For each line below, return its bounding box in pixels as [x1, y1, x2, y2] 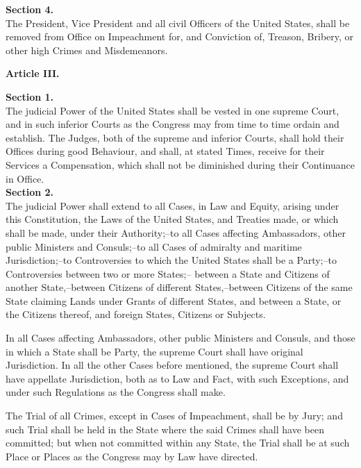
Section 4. [6, 2, 54, 16]
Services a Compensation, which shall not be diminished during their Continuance [6, 157, 355, 172]
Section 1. [6, 89, 54, 103]
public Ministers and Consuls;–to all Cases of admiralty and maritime [6, 239, 302, 253]
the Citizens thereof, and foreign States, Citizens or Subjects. [6, 307, 266, 321]
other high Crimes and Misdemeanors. [6, 42, 168, 57]
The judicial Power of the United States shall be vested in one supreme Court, [6, 103, 339, 117]
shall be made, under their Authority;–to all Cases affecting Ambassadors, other [6, 225, 346, 240]
